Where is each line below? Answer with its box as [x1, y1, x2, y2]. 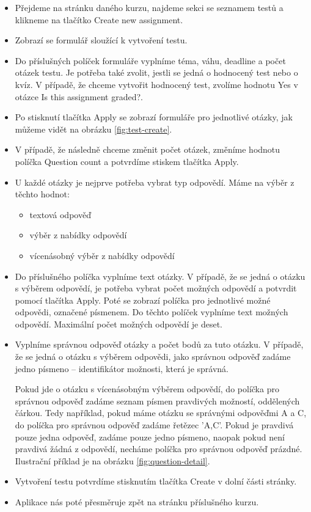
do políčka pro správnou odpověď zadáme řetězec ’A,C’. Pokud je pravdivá [15, 419, 294, 431]
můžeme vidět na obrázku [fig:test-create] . [15, 122, 172, 135]
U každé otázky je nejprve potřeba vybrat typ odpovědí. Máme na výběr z [15, 175, 295, 188]
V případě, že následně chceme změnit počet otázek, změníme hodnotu [15, 143, 280, 156]
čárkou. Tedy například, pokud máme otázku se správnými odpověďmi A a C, [15, 406, 307, 419]
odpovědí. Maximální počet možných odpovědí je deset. [15, 317, 223, 330]
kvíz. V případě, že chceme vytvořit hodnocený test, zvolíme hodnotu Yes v [15, 78, 298, 90]
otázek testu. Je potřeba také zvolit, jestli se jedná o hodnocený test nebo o [15, 66, 298, 79]
